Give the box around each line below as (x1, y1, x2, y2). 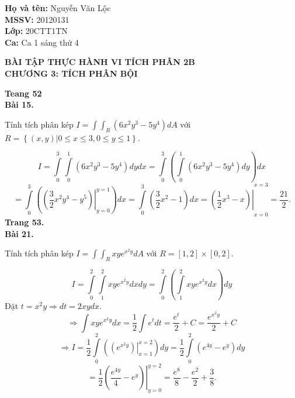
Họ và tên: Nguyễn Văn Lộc (5, 2, 111, 13)
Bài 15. (5, 98, 34, 111)
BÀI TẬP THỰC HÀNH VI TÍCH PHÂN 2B (5, 56, 195, 68)
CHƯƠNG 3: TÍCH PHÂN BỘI (5, 67, 138, 79)
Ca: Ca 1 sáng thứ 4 (5, 36, 79, 48)
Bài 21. (5, 227, 34, 239)
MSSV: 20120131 (5, 13, 70, 25)
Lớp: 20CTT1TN (5, 25, 68, 37)
